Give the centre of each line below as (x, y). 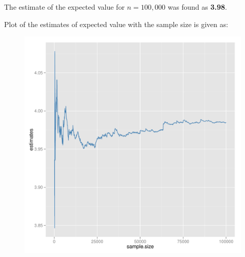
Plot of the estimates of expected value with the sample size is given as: (116, 24)
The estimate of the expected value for (65, 7)
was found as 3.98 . (197, 7)
